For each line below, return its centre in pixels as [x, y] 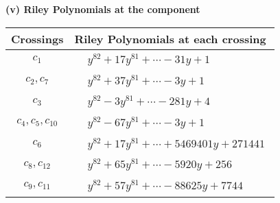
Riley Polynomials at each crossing [170, 38]
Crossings [37, 38]
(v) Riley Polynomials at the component [103, 9]
